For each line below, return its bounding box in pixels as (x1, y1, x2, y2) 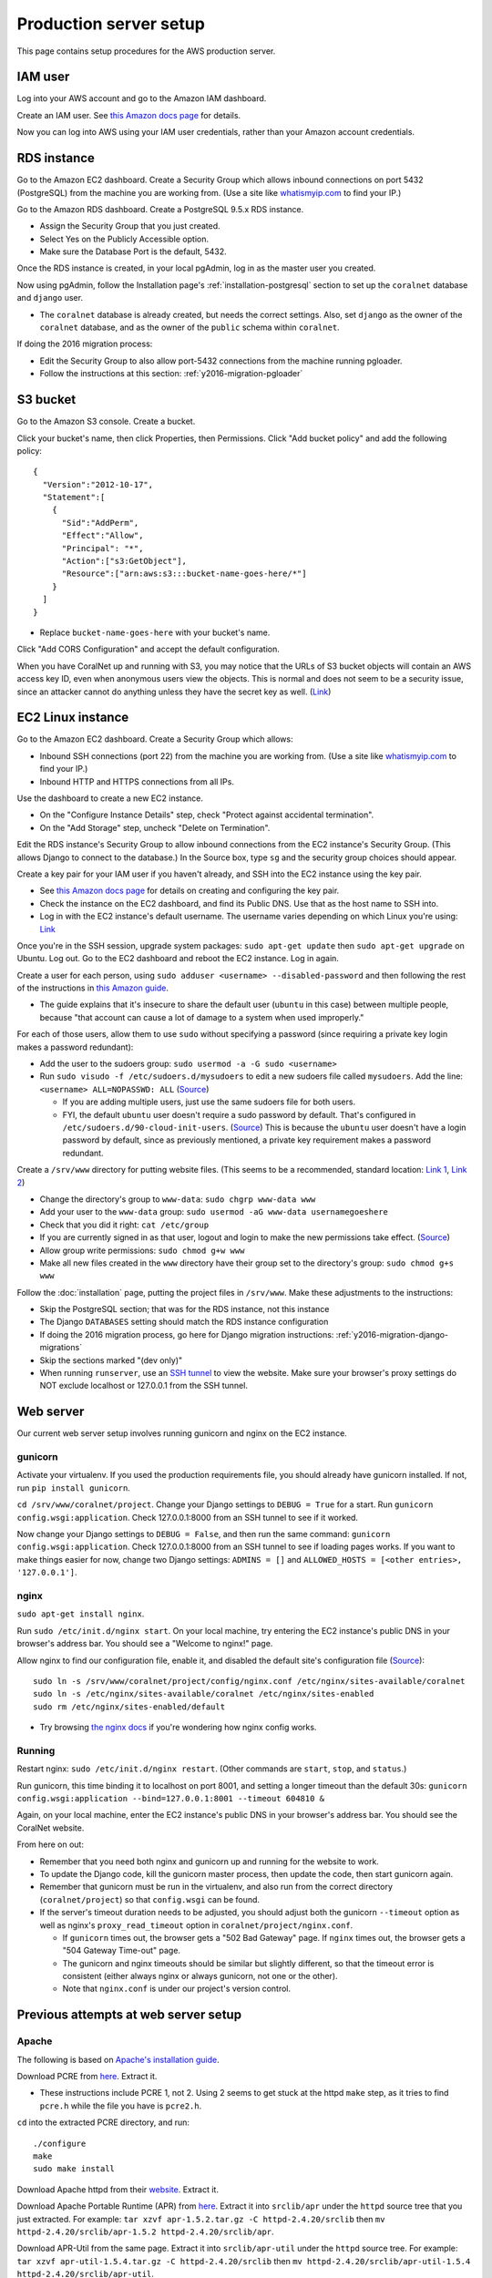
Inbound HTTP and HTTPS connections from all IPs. (39, 775, 234, 787)
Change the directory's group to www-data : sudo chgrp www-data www (39, 1194, 316, 1205)
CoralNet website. (16, 1822, 85, 1833)
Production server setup (16, 14, 205, 34)
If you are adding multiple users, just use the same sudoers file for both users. (62, 1096, 355, 1107)
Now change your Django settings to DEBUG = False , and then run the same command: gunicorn (16, 1529, 391, 1540)
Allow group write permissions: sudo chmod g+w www (39, 1245, 245, 1256)
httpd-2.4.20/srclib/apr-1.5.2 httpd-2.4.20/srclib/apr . (16, 2226, 274, 2237)
